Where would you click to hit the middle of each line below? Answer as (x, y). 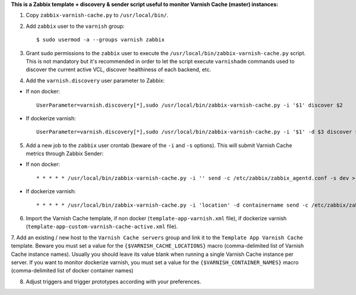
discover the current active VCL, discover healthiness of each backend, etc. (119, 70)
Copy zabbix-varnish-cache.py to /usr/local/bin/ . (97, 15)
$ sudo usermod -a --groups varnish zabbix (101, 40)
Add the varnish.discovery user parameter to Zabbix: (95, 81)
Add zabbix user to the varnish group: (75, 26)
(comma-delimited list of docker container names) (72, 271)
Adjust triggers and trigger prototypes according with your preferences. (114, 281)
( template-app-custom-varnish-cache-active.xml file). (102, 227)
